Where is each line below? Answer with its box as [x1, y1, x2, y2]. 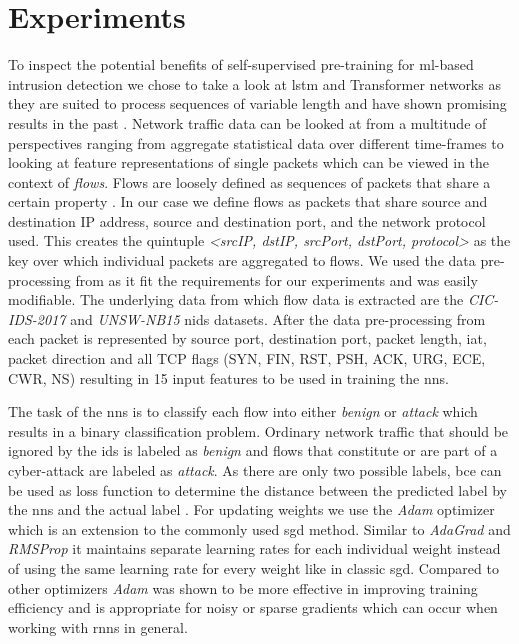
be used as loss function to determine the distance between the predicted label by [8, 479, 507, 500]
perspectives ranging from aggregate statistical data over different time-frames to [8, 132, 504, 153]
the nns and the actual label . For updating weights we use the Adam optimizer [8, 499, 495, 520]
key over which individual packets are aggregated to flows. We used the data [8, 250, 476, 271]
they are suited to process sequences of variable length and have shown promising [8, 93, 507, 114]
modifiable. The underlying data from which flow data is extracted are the [8, 289, 464, 310]
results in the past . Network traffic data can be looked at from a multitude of [8, 112, 487, 133]
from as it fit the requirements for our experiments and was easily [75, 269, 478, 290]
